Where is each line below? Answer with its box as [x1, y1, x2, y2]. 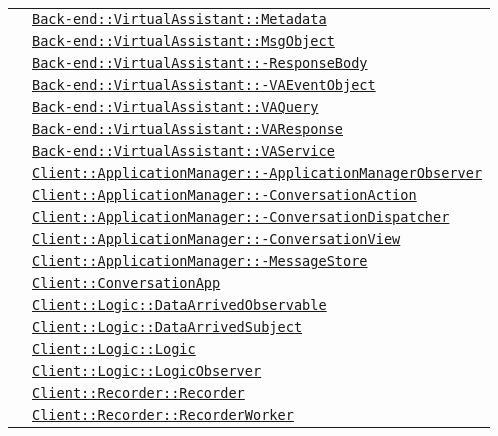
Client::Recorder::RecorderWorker [32, 407, 294, 423]
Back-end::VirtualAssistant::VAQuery [32, 99, 319, 115]
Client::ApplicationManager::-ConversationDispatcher [32, 209, 450, 225]
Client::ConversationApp [32, 275, 221, 291]
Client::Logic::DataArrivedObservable [32, 297, 327, 313]
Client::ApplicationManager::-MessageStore [32, 253, 368, 269]
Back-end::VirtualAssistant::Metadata [32, 11, 327, 27]
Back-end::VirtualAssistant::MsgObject [32, 33, 335, 49]
